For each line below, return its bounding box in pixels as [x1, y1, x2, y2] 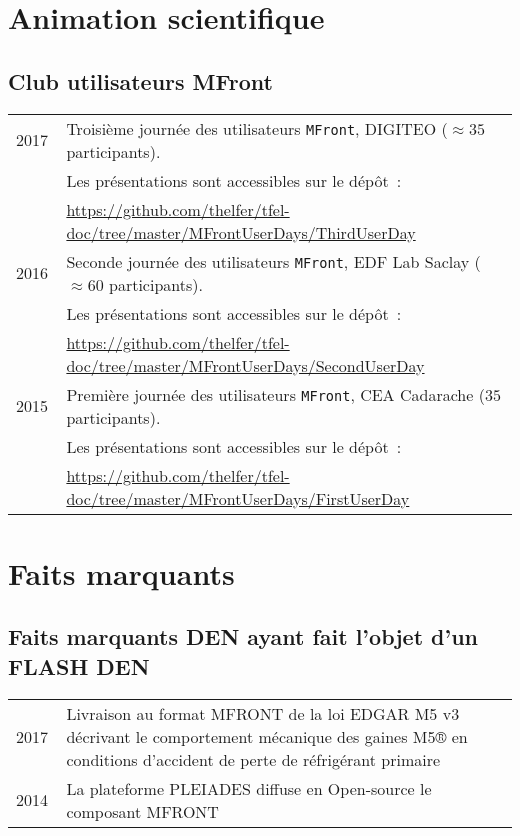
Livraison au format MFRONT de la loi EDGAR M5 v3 [66, 701, 460, 725]
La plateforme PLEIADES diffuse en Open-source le [66, 776, 432, 800]
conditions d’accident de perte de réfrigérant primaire [66, 747, 441, 771]
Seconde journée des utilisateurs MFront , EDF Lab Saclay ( [66, 249, 481, 273]
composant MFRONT [66, 799, 219, 823]
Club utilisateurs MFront [8, 65, 273, 96]
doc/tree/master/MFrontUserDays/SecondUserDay [66, 353, 425, 377]
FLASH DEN [8, 650, 150, 681]
